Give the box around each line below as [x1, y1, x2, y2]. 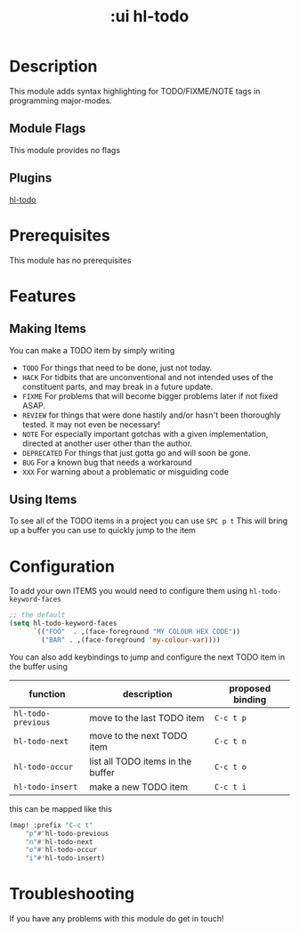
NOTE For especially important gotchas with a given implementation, [21, 428, 269, 439]
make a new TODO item [88, 781, 189, 793]
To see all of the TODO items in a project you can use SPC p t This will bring [9, 515, 288, 526]
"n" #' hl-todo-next [25, 837, 93, 847]
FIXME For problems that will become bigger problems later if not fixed [21, 390, 279, 402]
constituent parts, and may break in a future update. [21, 381, 214, 392]
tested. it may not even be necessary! [21, 418, 160, 429]
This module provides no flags [9, 144, 121, 155]
